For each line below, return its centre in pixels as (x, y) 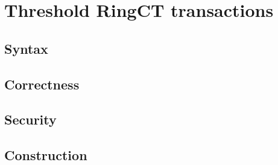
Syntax (26, 48)
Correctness (42, 84)
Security (30, 119)
